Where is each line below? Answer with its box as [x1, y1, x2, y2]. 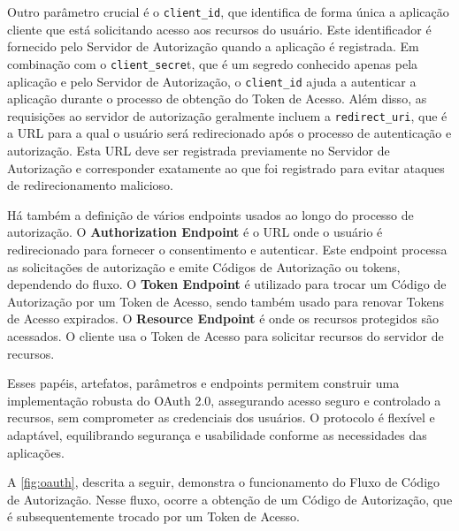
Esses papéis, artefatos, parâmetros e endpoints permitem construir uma [7, 374, 400, 392]
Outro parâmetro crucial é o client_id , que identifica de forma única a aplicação [7, 3, 449, 20]
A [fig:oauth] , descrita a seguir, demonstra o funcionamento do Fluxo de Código [7, 473, 440, 491]
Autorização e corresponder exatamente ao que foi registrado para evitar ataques [7, 158, 445, 177]
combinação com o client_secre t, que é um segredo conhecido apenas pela [7, 54, 418, 72]
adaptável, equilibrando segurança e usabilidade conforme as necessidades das [7, 425, 427, 444]
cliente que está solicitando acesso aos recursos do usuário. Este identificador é [7, 19, 432, 38]
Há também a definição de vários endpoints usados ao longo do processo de [7, 205, 414, 224]
